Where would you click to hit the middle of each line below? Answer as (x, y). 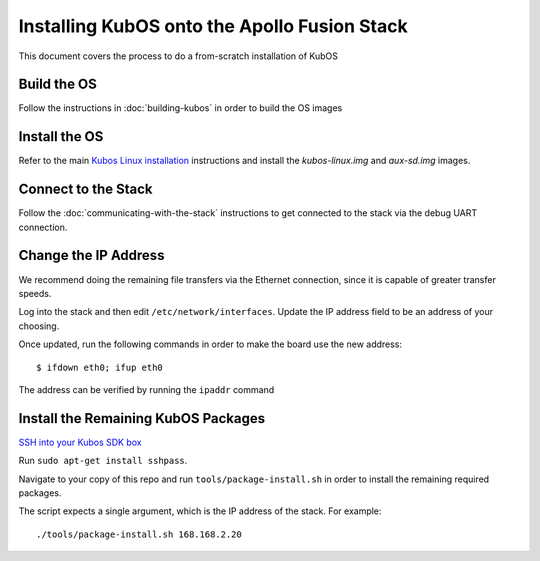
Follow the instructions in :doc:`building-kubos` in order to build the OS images (180, 108)
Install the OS (61, 136)
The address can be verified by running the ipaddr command (146, 389)
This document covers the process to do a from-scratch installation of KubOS (178, 56)
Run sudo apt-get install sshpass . (103, 461)
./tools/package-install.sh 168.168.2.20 (139, 534)
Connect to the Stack (85, 189)
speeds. (35, 293)
